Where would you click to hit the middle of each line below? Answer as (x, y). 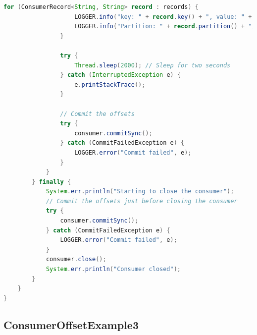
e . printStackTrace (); (110, 84)
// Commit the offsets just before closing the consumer (142, 201)
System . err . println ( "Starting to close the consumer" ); (140, 192)
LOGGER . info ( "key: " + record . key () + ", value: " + (163, 17)
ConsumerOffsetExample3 (71, 324)
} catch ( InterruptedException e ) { (121, 75)
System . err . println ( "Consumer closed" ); (113, 269)
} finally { (51, 182)
